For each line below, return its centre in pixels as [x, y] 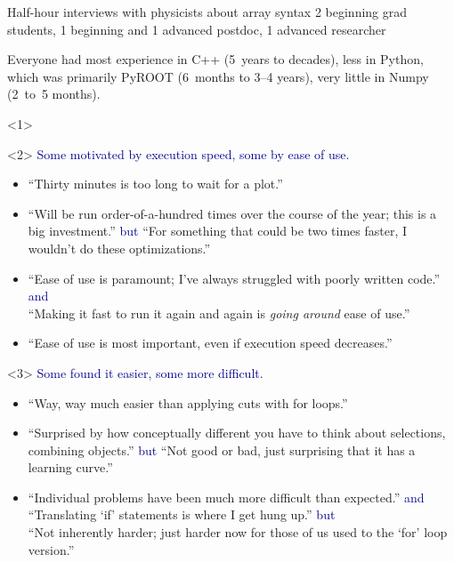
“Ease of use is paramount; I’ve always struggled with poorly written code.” [234, 278]
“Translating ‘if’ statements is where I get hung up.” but [182, 514]
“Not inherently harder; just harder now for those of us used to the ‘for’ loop [238, 532]
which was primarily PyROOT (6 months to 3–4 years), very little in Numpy [218, 76]
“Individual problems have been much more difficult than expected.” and [226, 497]
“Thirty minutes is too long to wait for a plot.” [155, 184]
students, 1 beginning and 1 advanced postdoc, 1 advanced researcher [197, 29]
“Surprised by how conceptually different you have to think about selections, [237, 433]
